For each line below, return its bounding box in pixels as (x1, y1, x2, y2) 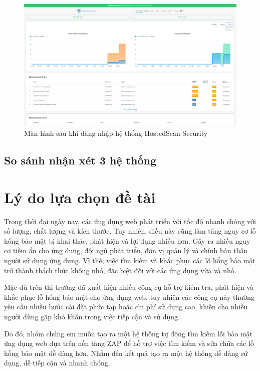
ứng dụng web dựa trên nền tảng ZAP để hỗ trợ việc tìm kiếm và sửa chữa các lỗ (4, 338, 254, 348)
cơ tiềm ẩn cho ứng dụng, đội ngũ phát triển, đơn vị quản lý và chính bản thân (4, 245, 248, 256)
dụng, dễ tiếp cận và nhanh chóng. (4, 357, 110, 368)
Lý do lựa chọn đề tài (4, 187, 156, 207)
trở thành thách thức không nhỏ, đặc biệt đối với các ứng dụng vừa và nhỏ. (4, 265, 236, 275)
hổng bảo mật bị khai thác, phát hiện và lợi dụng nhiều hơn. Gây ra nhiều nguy (4, 235, 250, 246)
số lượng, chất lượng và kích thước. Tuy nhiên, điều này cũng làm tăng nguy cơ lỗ (4, 226, 256, 236)
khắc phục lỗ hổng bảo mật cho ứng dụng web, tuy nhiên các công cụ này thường (4, 291, 254, 302)
